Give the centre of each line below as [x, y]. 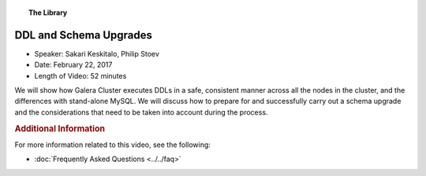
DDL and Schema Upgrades [84, 35]
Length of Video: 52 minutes [80, 75]
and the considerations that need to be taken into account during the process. [141, 112]
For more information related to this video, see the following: [112, 145]
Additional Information [60, 128]
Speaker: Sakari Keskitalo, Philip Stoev [97, 53]
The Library [48, 13]
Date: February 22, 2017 [73, 65]
